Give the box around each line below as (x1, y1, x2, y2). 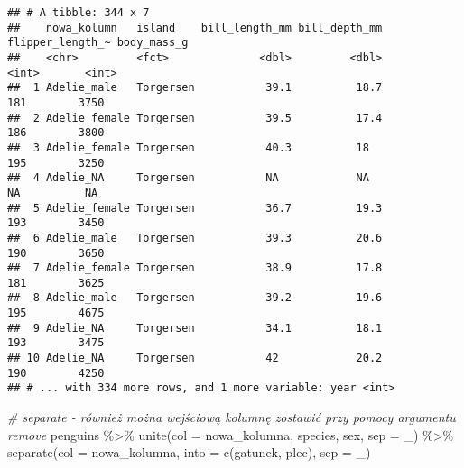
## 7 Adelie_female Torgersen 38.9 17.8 (7, 262, 383, 275)
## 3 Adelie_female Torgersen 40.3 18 (7, 141, 369, 154)
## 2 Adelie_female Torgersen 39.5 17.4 (7, 111, 383, 124)
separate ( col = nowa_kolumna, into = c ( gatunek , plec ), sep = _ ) (7, 443, 371, 462)
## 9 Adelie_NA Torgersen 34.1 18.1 (7, 321, 383, 335)
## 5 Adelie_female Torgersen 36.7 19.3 (7, 201, 383, 215)
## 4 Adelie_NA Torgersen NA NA (7, 171, 369, 185)
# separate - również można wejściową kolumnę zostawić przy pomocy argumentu (7, 408, 456, 427)
